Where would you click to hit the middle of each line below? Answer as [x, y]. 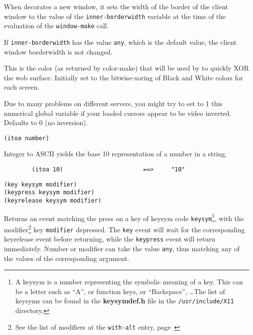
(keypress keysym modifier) [49, 193]
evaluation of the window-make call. [56, 26]
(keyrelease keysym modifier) [53, 200]
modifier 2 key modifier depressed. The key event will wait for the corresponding [124, 228]
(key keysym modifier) [41, 184]
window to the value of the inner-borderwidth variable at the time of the [115, 16]
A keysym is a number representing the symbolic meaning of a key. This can [129, 282]
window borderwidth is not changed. [58, 51]
